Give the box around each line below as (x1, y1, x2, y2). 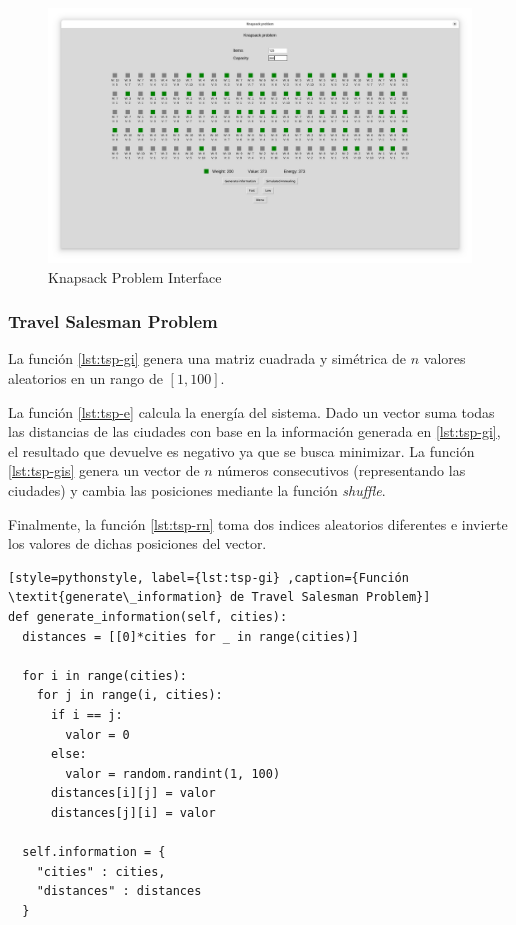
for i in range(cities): (22, 668, 187, 683)
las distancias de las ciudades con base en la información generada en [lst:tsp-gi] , (8, 421, 501, 442)
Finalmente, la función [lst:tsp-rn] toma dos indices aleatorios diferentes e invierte (8, 513, 508, 534)
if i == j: (50, 707, 123, 722)
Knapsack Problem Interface (48, 266, 222, 287)
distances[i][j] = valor (50, 786, 216, 801)
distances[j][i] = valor (50, 805, 216, 820)
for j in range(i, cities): (36, 688, 223, 703)
